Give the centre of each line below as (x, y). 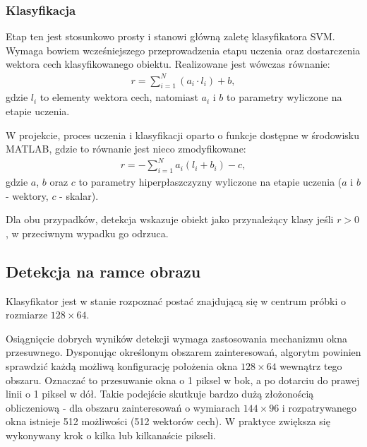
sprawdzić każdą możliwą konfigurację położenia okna (122, 365)
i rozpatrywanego (319, 407)
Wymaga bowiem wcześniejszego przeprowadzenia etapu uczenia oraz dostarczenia (183, 50)
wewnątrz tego (311, 365)
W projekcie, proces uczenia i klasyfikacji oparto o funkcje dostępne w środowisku (183, 135)
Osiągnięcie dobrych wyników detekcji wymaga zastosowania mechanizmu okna (177, 338)
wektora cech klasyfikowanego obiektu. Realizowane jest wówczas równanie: (168, 64)
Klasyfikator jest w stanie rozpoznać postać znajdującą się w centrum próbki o (176, 300)
